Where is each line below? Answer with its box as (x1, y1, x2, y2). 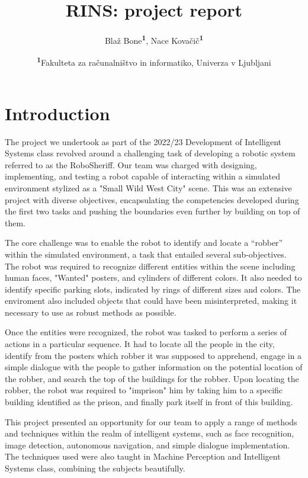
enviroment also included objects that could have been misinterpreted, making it (5, 294, 297, 307)
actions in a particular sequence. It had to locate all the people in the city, (5, 338, 275, 350)
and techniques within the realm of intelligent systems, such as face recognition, (5, 427, 294, 439)
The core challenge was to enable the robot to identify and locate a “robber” (5, 236, 283, 249)
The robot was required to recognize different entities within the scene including (5, 259, 296, 272)
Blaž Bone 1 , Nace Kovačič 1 (104, 33, 204, 46)
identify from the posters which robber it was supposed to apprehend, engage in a (5, 349, 302, 361)
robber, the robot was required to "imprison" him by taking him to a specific (5, 384, 283, 396)
